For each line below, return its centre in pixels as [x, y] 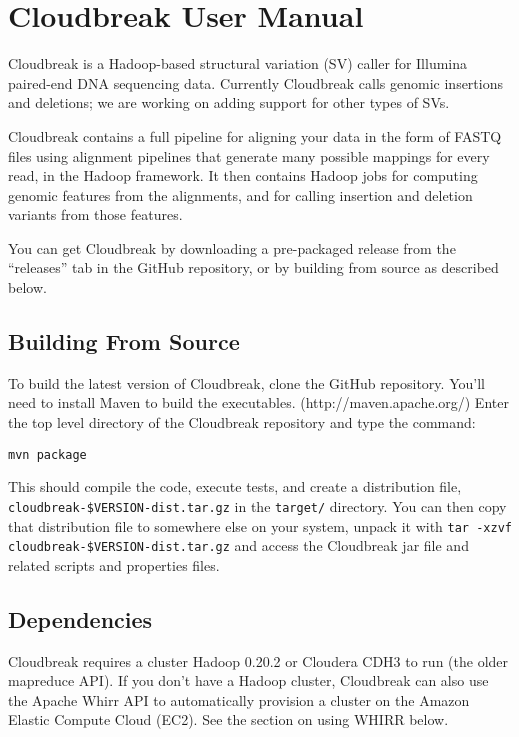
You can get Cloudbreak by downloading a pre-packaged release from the [232, 247]
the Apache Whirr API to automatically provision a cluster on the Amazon [239, 699]
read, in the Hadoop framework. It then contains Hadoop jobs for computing [243, 175]
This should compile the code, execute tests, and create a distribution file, [235, 486]
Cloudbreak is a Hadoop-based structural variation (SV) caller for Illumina [238, 63]
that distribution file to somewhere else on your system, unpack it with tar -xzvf [260, 525]
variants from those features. [95, 214]
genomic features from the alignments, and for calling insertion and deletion [240, 194]
